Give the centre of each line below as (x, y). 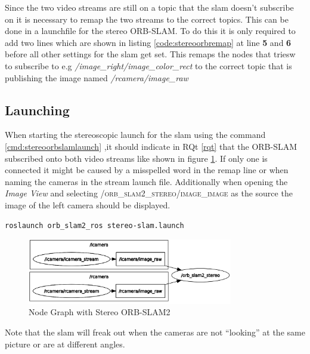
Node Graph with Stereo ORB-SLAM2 (100, 312)
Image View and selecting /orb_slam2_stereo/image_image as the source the (149, 193)
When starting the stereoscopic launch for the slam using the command (135, 135)
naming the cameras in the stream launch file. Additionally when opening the (146, 181)
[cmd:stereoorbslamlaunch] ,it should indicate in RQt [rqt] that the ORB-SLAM (151, 146)
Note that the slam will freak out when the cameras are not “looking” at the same (155, 332)
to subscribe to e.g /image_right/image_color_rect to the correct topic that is (148, 65)
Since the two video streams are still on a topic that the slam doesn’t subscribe (149, 7)
